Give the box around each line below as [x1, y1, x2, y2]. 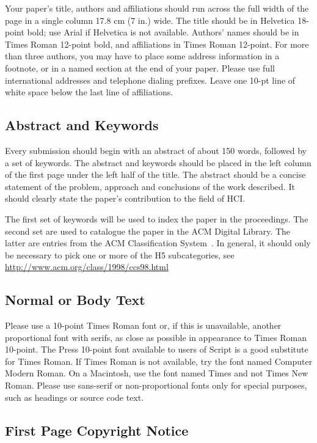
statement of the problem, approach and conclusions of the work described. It [5, 180, 295, 192]
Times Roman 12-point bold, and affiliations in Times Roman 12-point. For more [5, 37, 309, 50]
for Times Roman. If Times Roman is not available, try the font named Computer [5, 354, 313, 367]
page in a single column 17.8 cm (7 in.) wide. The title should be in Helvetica [5, 13, 295, 26]
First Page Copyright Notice [5, 420, 189, 439]
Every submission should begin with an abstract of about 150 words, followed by [5, 144, 307, 156]
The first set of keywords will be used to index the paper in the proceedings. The [5, 212, 308, 225]
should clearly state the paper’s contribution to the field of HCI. [5, 192, 246, 205]
